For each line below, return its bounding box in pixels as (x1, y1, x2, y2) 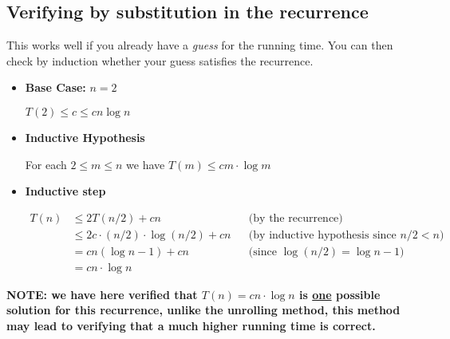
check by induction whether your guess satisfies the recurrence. (6, 52, 314, 69)
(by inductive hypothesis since (248, 229, 397, 241)
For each (25, 156, 67, 172)
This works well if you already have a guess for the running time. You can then (6, 37, 393, 53)
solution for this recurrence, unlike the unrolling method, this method (6, 302, 401, 318)
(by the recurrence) (248, 212, 343, 224)
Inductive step (25, 183, 106, 199)
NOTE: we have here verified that (6, 286, 198, 302)
